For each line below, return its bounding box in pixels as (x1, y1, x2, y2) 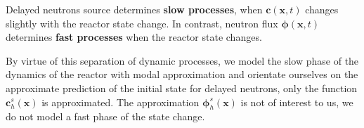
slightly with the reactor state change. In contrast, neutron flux (6, 15, 278, 30)
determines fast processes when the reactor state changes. (6, 30, 262, 44)
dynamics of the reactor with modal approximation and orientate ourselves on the (6, 67, 358, 82)
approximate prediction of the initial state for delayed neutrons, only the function (6, 80, 358, 95)
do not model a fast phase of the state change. (6, 109, 205, 124)
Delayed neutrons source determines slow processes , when (6, 2, 263, 16)
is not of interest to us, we (240, 94, 353, 109)
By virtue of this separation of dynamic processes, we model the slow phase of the (6, 53, 359, 68)
